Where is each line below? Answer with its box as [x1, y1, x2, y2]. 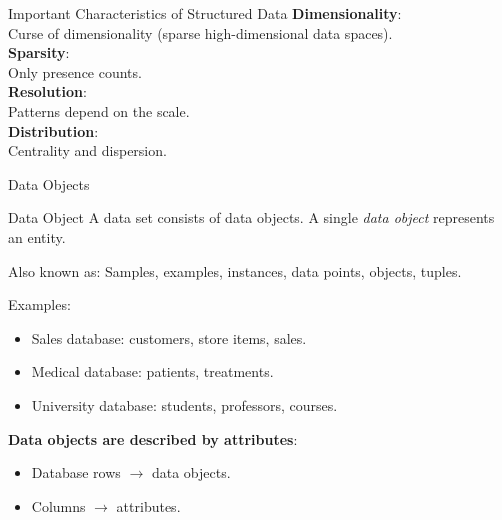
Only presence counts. [8, 61, 142, 82]
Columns [31, 495, 86, 516]
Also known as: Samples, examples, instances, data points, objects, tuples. [8, 260, 462, 281]
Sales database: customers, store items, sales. [31, 327, 307, 348]
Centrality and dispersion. [8, 140, 167, 161]
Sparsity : [8, 42, 70, 63]
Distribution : [8, 120, 99, 141]
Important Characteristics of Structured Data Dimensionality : [8, 3, 402, 23]
